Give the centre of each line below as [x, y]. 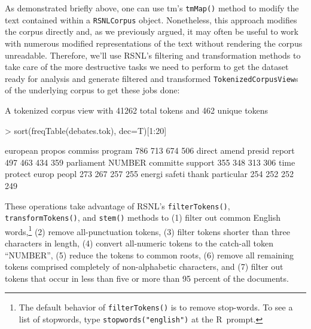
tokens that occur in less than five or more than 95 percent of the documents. [147, 278]
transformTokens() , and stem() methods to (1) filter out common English [143, 217]
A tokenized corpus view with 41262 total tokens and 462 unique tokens [137, 110]
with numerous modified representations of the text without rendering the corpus [154, 43]
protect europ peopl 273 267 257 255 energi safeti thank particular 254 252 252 [149, 174]
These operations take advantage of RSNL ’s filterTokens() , [118, 205]
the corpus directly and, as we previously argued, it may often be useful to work [152, 31]
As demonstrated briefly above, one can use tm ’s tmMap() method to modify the [152, 8]
